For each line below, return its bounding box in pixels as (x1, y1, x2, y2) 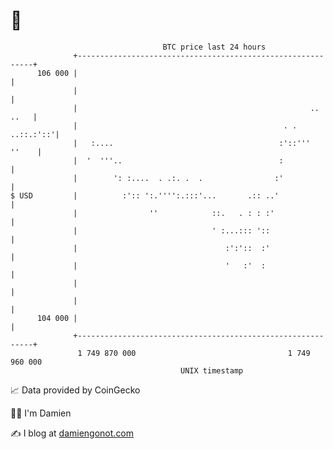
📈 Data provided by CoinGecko (10, 384, 141, 396)
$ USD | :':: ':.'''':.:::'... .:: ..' (10, 190, 280, 201)
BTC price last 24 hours (162, 42, 267, 52)
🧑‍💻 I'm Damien (10, 407, 72, 419)
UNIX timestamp (180, 365, 244, 376)
